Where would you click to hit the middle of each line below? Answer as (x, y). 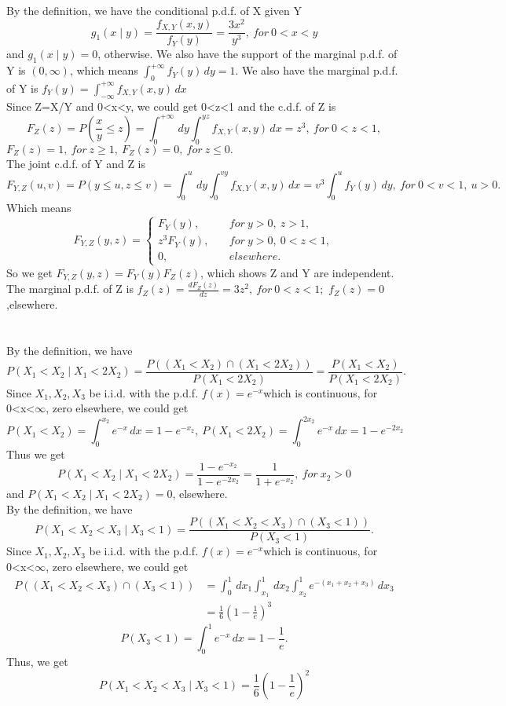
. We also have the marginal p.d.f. (317, 70)
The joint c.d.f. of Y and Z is (76, 163)
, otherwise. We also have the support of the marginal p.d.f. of (247, 54)
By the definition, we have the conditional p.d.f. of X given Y (154, 11)
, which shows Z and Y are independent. (297, 272)
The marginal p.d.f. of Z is (70, 289)
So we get (29, 272)
